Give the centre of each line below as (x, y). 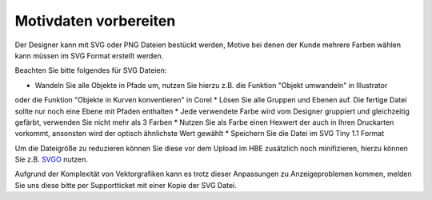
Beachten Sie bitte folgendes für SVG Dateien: (91, 70)
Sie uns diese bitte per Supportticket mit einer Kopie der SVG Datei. (126, 185)
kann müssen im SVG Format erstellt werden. (89, 55)
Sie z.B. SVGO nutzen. (51, 159)
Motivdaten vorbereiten (95, 21)
